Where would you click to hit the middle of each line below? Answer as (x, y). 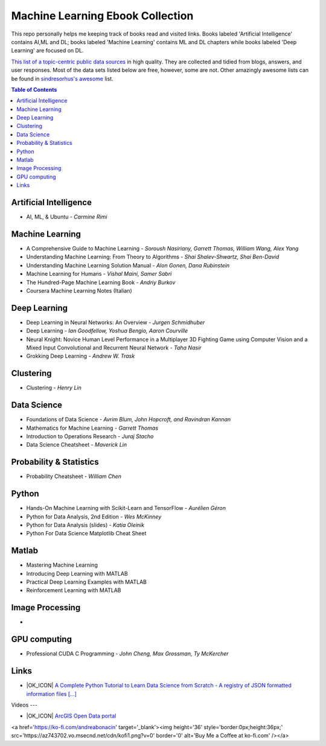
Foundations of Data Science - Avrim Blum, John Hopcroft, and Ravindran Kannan (129, 419)
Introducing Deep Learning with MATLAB (77, 573)
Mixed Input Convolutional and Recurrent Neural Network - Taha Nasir (114, 348)
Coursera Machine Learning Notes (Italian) (79, 290)
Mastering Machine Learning (62, 565)
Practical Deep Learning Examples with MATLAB (87, 582)
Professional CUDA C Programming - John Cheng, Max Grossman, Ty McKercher (127, 654)
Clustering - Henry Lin (54, 388)
